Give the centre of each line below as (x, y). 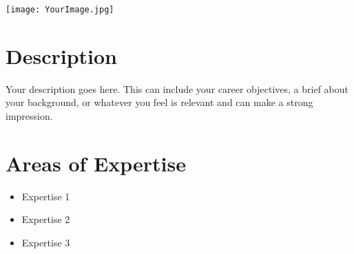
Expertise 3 (46, 242)
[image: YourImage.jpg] (60, 10)
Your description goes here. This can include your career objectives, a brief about (177, 88)
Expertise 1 (46, 196)
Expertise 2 (46, 219)
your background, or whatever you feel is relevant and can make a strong (159, 102)
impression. (29, 115)
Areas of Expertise (96, 163)
